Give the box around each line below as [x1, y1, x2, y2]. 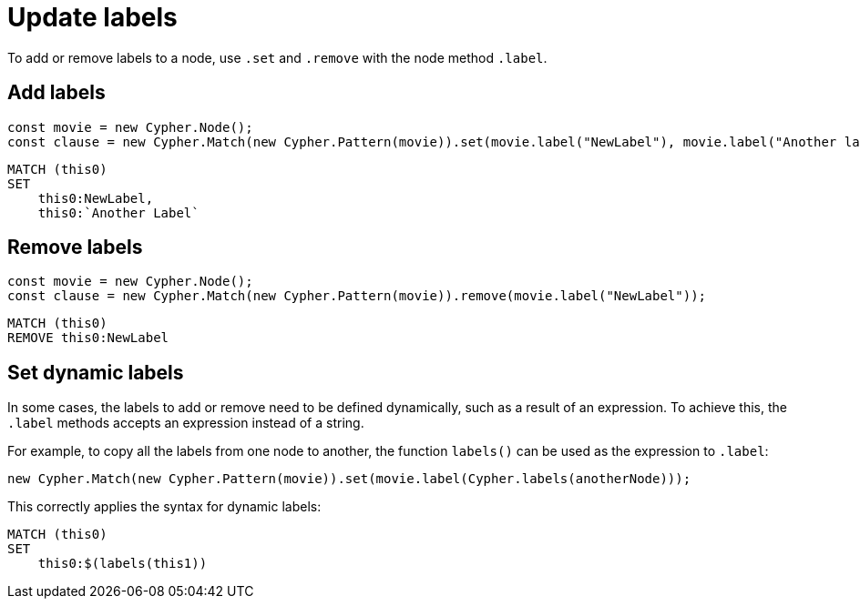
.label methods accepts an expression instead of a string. [7, 415, 364, 431]
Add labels [7, 81, 106, 105]
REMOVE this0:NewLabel [7, 330, 169, 346]
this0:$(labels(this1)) [37, 556, 208, 571]
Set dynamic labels [7, 360, 184, 384]
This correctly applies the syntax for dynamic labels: [7, 499, 322, 515]
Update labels [7, 2, 178, 33]
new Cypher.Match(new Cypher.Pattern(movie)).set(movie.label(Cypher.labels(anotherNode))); [7, 471, 691, 487]
